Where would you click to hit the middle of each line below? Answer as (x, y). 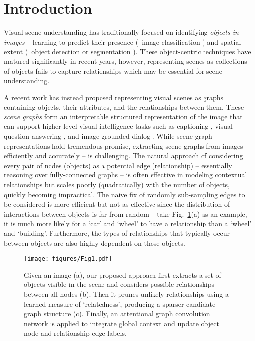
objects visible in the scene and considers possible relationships (119, 284)
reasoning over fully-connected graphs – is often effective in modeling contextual (126, 175)
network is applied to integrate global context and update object (122, 323)
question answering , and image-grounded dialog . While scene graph (108, 136)
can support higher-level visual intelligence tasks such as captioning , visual (118, 126)
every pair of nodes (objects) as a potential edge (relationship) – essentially (118, 165)
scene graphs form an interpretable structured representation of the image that (123, 116)
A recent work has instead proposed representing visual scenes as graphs (114, 97)
